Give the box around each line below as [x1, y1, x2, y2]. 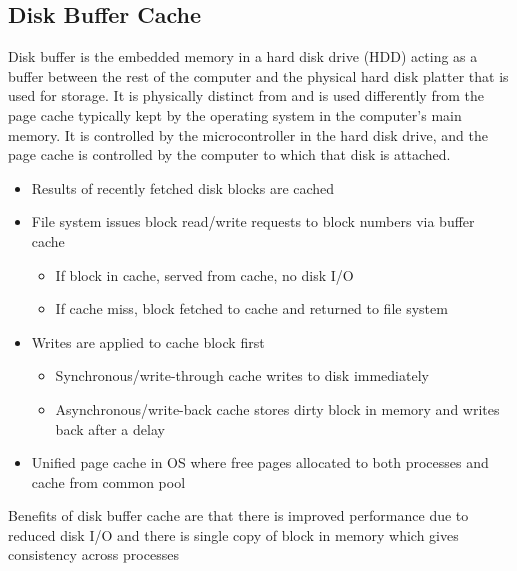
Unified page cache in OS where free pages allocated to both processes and [31, 452, 489, 473]
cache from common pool [31, 471, 186, 492]
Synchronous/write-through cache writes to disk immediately [55, 365, 429, 386]
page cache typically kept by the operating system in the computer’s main [8, 104, 462, 125]
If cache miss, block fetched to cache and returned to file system [55, 298, 448, 319]
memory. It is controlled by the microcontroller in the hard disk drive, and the [8, 124, 488, 145]
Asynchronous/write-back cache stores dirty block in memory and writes [55, 398, 500, 419]
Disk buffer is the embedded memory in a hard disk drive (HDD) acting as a [8, 46, 478, 67]
